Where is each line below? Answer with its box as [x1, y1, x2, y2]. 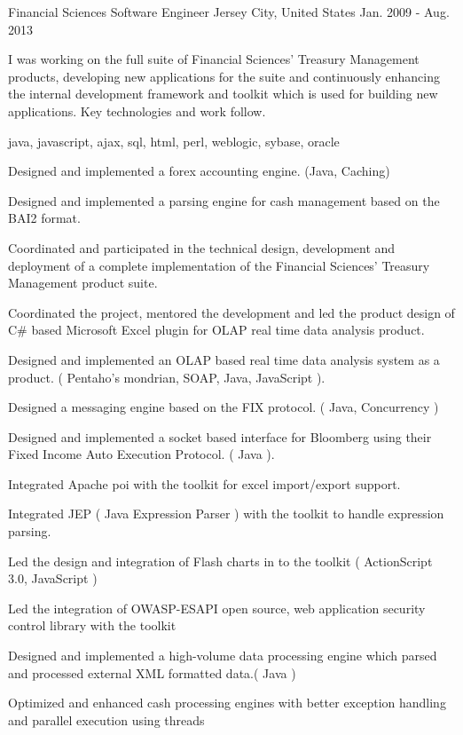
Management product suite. [8, 273, 158, 292]
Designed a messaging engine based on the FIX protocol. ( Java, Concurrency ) [8, 398, 439, 416]
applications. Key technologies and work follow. [8, 101, 266, 120]
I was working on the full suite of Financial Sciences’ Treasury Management [8, 50, 420, 68]
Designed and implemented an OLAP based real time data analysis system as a [8, 350, 440, 368]
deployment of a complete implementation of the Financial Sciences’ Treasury [8, 256, 430, 274]
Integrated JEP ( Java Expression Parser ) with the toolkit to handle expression [8, 504, 444, 523]
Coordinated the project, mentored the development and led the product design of [8, 303, 455, 321]
